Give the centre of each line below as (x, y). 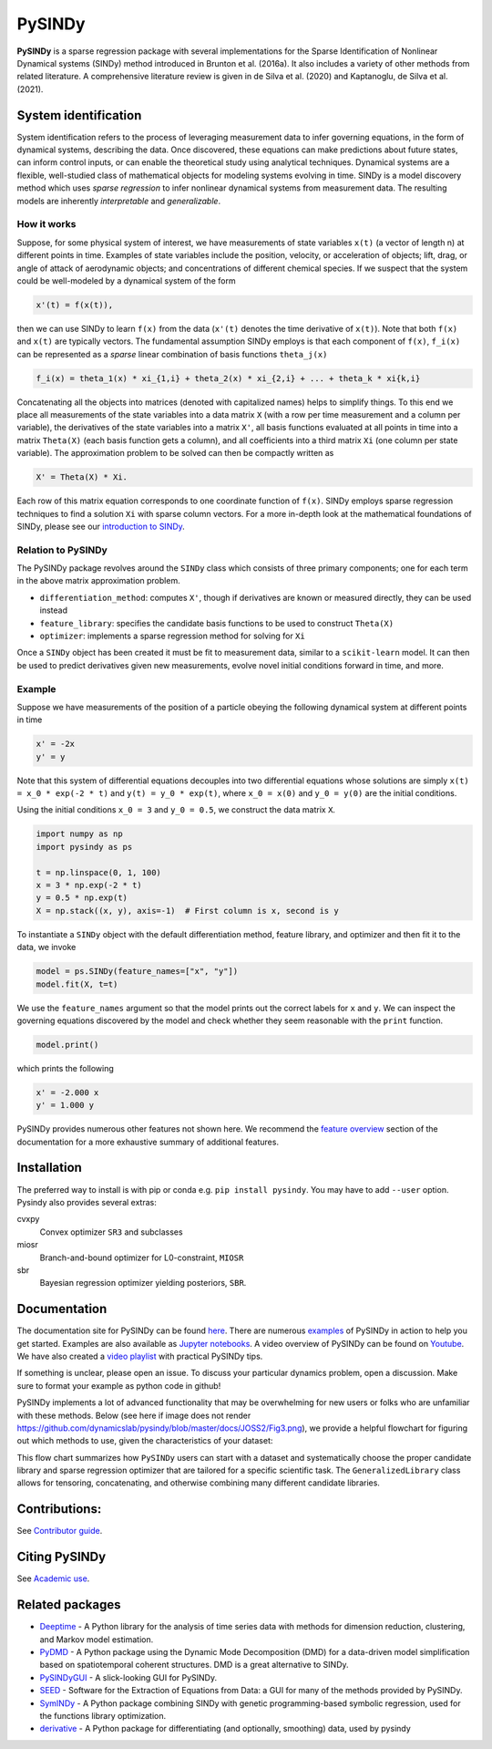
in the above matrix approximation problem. (99, 581)
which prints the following (65, 1068)
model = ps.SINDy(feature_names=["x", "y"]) (137, 972)
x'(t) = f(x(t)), (75, 305)
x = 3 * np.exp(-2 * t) (89, 885)
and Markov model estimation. (97, 1639)
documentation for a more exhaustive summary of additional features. (148, 1142)
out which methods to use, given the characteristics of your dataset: (145, 1441)
